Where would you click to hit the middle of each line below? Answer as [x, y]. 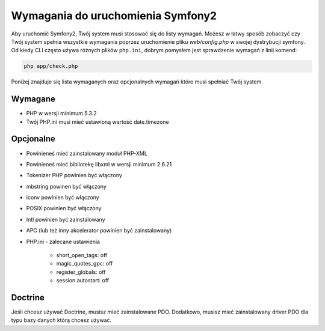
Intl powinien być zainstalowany [66, 219]
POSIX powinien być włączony [64, 208]
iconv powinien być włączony [63, 198]
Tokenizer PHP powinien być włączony [74, 175]
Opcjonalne [33, 139]
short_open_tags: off [82, 255]
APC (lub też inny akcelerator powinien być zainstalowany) [99, 231]
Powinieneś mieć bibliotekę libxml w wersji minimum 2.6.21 [99, 164]
